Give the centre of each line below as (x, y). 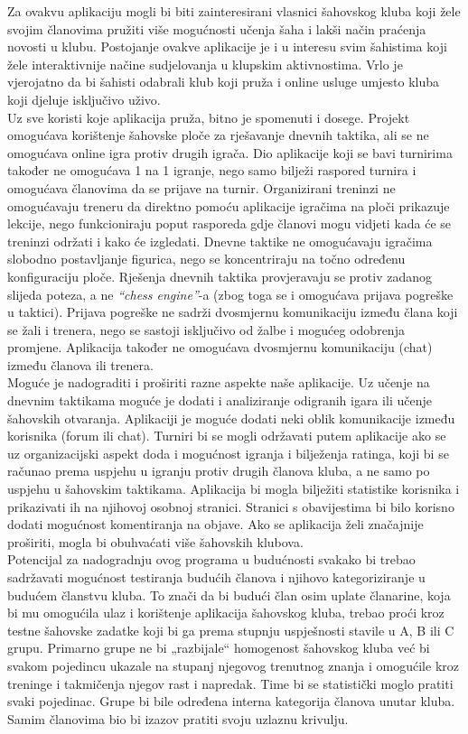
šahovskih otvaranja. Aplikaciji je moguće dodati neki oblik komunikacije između (231, 418)
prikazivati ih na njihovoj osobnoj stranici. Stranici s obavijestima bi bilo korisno (231, 506)
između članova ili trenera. (80, 364)
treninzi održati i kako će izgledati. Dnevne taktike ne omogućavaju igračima (220, 241)
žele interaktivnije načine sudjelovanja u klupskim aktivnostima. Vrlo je (205, 64)
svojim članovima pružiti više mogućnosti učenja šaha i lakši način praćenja (217, 28)
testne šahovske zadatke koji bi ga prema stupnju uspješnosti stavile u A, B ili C (231, 630)
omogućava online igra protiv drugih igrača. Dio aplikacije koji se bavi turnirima (230, 152)
